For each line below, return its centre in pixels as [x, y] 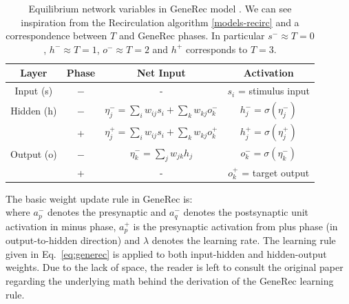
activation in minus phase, [61, 226]
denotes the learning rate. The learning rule [244, 240]
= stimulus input [274, 91]
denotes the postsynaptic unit [246, 212]
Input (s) [34, 91]
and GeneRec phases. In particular [192, 36]
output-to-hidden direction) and [73, 240]
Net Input [161, 73]
